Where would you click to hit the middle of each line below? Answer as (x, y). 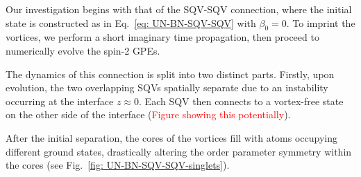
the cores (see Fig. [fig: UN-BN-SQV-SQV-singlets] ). (118, 165)
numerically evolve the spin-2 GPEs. (83, 50)
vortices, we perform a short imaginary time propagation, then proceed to (162, 37)
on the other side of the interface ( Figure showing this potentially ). (148, 114)
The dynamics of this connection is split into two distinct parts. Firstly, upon (170, 74)
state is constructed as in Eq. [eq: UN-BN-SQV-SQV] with (131, 22)
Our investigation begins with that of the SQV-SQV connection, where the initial (179, 9)
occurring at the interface (60, 101)
